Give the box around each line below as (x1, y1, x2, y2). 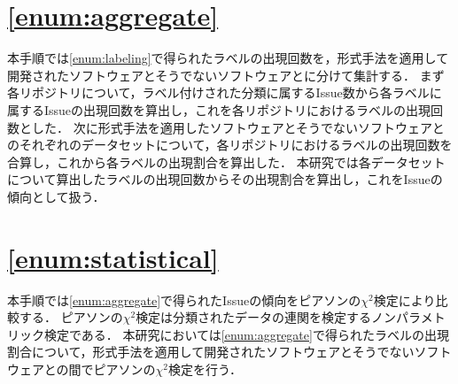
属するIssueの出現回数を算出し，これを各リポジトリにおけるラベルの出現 (7, 100, 431, 119)
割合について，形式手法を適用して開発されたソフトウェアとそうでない (7, 342, 415, 361)
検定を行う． (168, 359, 242, 378)
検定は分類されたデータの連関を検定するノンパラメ (136, 308, 433, 326)
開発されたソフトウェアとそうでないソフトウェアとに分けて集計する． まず (7, 65, 445, 84)
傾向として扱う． (7, 187, 105, 205)
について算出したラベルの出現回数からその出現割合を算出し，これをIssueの (7, 170, 443, 188)
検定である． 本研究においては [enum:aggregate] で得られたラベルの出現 (43, 325, 449, 343)
